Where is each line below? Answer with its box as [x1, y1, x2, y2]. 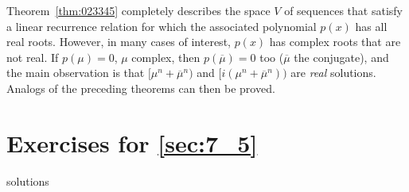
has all [355, 17, 388, 34]
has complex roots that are [269, 33, 401, 50]
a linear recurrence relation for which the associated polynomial [6, 17, 317, 34]
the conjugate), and [294, 48, 389, 65]
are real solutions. [290, 64, 376, 81]
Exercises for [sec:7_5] [6, 126, 258, 159]
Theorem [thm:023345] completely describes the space [6, 2, 271, 18]
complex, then [131, 48, 201, 65]
